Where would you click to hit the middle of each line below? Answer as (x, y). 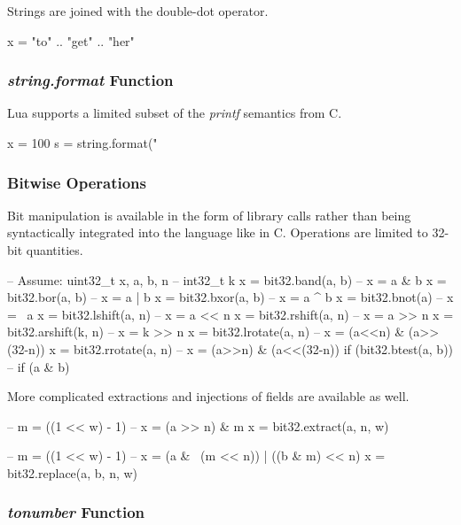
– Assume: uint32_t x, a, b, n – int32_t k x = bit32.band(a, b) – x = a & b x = (227, 279)
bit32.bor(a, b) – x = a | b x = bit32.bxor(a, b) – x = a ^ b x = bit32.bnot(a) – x (230, 297)
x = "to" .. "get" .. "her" (71, 40)
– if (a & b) (39, 366)
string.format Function (90, 80)
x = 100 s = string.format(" (82, 143)
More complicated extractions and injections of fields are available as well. (208, 396)
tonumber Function (76, 512)
